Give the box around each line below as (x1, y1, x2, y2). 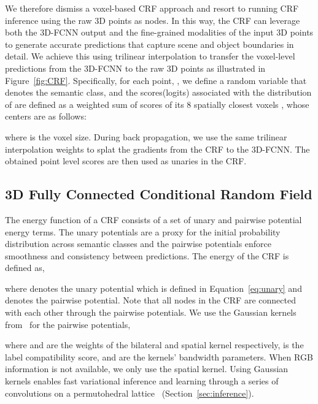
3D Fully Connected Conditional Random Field (5, 185, 312, 204)
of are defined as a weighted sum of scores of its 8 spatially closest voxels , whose (5, 97, 309, 110)
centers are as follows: (5, 110, 87, 123)
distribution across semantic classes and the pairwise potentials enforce (5, 237, 272, 250)
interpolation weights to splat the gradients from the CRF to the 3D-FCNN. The (5, 142, 310, 155)
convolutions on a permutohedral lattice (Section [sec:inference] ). (5, 386, 254, 399)
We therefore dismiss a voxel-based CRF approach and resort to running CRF (5, 2, 299, 14)
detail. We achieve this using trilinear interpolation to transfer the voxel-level (5, 50, 295, 63)
